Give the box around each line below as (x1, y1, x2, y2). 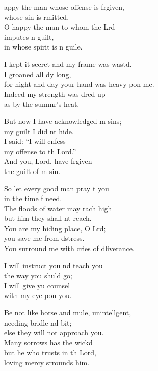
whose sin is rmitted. (4, 11, 69, 22)
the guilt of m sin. (4, 165, 61, 176)
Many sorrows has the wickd (4, 337, 93, 348)
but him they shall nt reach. (4, 213, 92, 224)
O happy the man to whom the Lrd (4, 21, 115, 32)
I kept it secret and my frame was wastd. (4, 58, 132, 69)
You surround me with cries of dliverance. (4, 243, 135, 254)
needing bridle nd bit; (4, 317, 72, 328)
